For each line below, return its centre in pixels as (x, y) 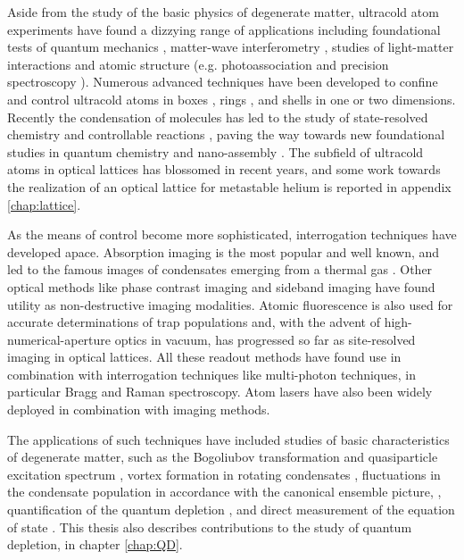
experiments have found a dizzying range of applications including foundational (224, 29)
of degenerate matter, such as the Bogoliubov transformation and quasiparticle (223, 457)
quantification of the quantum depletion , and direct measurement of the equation (231, 510)
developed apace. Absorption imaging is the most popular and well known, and (224, 251)
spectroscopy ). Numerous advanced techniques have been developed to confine (223, 82)
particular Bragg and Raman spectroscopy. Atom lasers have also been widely (220, 392)
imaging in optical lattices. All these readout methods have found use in (204, 357)
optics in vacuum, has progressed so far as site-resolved (265, 339)
